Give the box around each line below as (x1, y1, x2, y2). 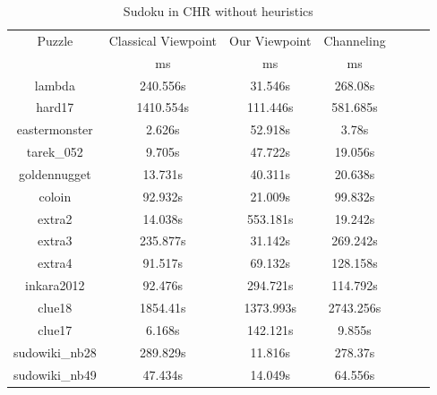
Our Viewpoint (228, 30, 312, 49)
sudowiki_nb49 (13, 365, 97, 383)
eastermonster (16, 120, 93, 139)
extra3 (38, 231, 73, 250)
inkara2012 (25, 276, 85, 295)
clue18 (38, 297, 73, 316)
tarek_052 (26, 142, 83, 161)
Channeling (323, 30, 386, 49)
